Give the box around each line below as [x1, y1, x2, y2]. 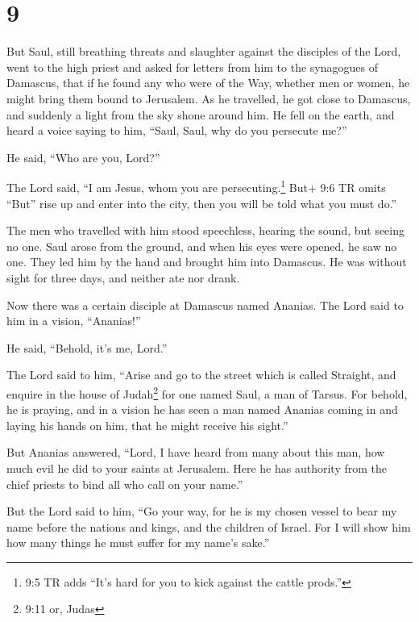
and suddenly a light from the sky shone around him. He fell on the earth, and [6, 106, 395, 123]
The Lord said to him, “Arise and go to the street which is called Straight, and [6, 366, 396, 383]
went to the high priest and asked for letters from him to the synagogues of [6, 58, 378, 75]
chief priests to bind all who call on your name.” [6, 475, 243, 492]
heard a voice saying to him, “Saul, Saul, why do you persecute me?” [6, 122, 347, 139]
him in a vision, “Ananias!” [6, 312, 141, 329]
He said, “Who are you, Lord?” [6, 148, 160, 165]
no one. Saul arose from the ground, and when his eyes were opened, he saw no [6, 237, 397, 254]
